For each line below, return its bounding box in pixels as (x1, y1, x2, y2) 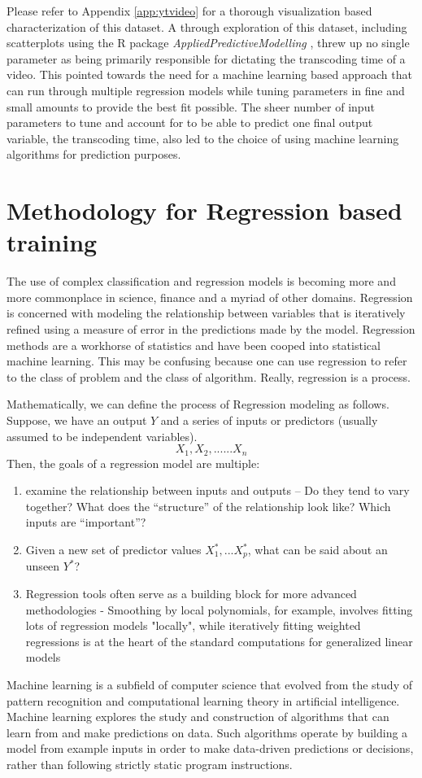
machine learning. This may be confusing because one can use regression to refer (7, 352, 407, 369)
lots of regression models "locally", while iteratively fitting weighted (25, 617, 361, 634)
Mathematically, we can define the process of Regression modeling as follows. (7, 396, 389, 413)
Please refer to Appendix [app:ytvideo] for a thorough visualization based (7, 2, 372, 19)
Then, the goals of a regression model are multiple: (7, 454, 260, 471)
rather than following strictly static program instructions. (7, 756, 293, 772)
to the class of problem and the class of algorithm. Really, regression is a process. (7, 368, 411, 385)
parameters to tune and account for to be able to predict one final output (7, 114, 373, 131)
